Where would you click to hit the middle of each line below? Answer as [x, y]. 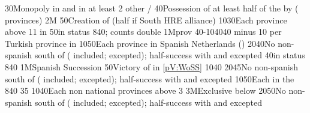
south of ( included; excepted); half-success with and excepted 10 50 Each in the [150, 78]
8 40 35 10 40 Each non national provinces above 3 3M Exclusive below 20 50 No [145, 90]
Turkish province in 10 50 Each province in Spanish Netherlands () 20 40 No [140, 43]
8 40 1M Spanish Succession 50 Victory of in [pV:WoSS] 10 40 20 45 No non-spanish [151, 66]
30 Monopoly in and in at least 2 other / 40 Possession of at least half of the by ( [152, 8]
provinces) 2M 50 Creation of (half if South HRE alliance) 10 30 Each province [146, 20]
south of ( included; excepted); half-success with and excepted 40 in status [170, 55]
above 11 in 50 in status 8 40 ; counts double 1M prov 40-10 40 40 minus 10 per [143, 32]
